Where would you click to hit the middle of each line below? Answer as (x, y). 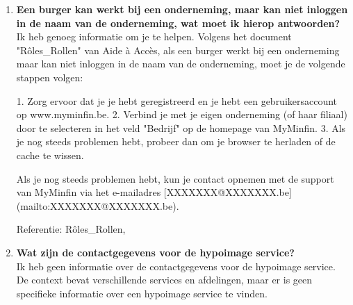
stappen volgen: (50, 77)
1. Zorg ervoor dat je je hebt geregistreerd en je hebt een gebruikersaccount (177, 100)
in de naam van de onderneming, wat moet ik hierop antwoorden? (178, 23)
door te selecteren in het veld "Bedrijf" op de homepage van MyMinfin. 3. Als (181, 127)
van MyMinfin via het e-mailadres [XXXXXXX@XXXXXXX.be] (154, 192)
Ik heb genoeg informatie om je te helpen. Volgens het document (154, 36)
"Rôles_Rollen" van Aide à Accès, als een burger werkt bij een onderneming (178, 50)
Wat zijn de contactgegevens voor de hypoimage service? (155, 252)
